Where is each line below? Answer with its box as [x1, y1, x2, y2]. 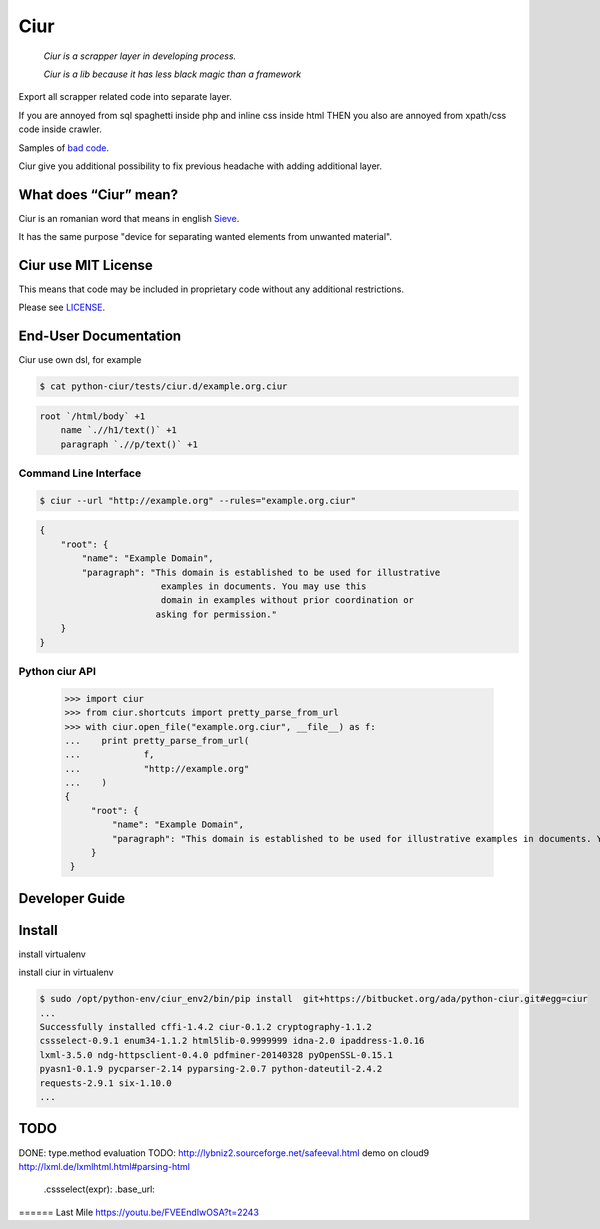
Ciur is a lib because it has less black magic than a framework [43, 68, 302, 80]
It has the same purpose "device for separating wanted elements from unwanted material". [18, 231, 392, 243]
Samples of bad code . [18, 141, 110, 154]
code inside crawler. [18, 123, 102, 135]
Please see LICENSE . [18, 301, 105, 314]
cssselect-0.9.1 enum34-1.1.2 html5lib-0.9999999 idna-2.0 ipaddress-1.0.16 [39, 1035, 425, 1047]
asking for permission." [155, 608, 277, 620]
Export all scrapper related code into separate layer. [18, 91, 232, 103]
